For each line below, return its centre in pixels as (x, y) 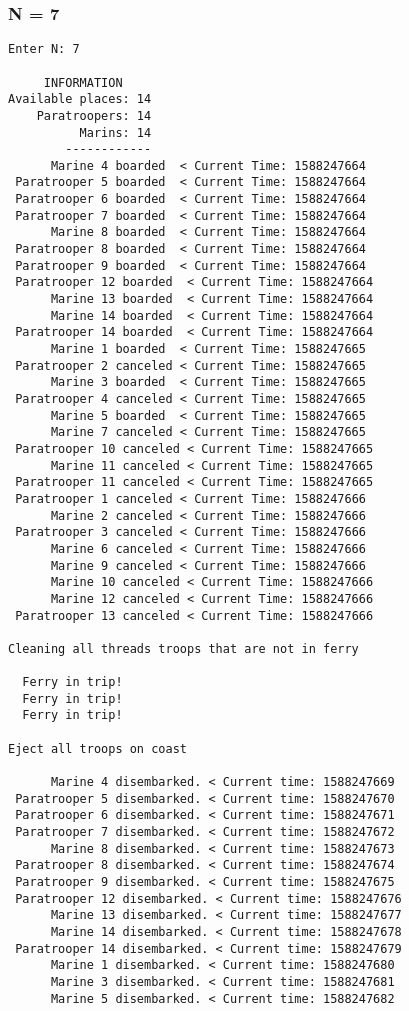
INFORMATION (83, 82)
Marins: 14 (115, 132)
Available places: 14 (80, 99)
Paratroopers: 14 (94, 115)
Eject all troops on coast (97, 748)
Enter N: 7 (44, 49)
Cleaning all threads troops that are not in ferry (183, 648)
